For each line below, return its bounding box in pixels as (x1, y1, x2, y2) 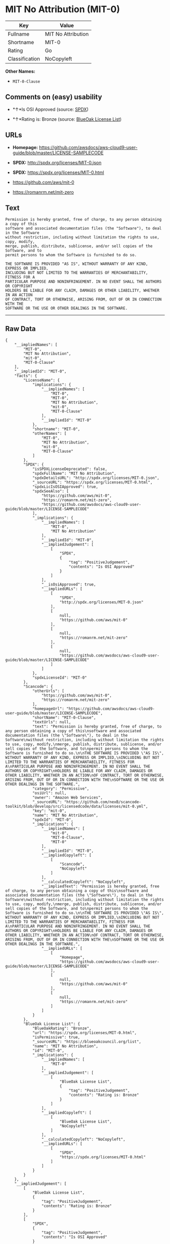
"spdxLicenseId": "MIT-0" (32, 675, 87, 680)
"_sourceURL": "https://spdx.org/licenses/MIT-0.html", (32, 480, 153, 485)
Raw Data (5, 324, 36, 333)
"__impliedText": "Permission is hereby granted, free (41, 884, 159, 889)
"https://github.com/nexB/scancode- (64, 800, 142, 805)
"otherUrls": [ (32, 688, 65, 694)
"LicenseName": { (23, 378, 60, 383)
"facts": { (14, 373, 37, 378)
